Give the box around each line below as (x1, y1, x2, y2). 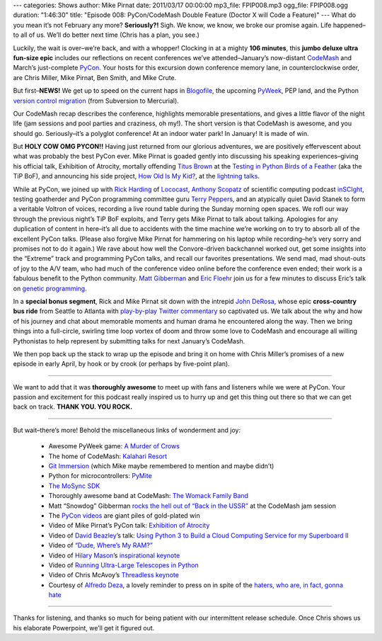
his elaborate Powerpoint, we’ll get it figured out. (13, 623, 155, 632)
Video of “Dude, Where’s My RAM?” (48, 541, 154, 550)
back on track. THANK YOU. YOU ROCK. (13, 402, 133, 411)
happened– (332, 21, 366, 29)
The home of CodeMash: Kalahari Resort (48, 452, 168, 460)
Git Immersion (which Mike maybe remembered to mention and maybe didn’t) (48, 462, 274, 470)
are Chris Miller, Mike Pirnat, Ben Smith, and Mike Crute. (13, 73, 177, 81)
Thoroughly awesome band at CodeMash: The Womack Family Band (48, 492, 249, 500)
